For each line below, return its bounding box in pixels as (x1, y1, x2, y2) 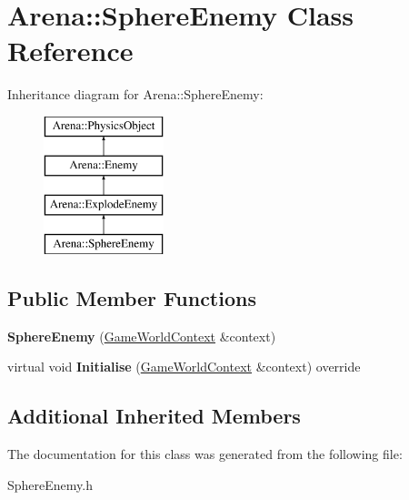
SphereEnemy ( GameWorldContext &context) (7, 326, 276, 345)
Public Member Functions (7, 284, 256, 312)
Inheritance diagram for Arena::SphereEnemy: (7, 85, 264, 104)
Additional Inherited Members (7, 402, 301, 430)
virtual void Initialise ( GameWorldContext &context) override (7, 357, 361, 376)
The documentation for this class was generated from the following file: (7, 444, 403, 464)
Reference (7, 32, 134, 69)
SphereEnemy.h (7, 474, 93, 494)
